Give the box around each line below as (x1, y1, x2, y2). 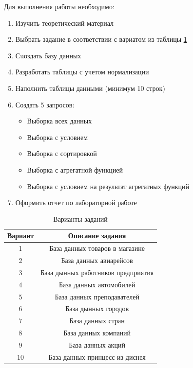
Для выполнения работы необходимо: (4, 1, 115, 11)
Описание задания (68, 230, 126, 241)
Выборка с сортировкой (27, 148, 97, 158)
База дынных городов (65, 303, 129, 314)
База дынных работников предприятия (40, 267, 154, 277)
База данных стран (69, 315, 125, 326)
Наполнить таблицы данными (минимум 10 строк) (15, 83, 165, 93)
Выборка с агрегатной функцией (27, 164, 123, 175)
